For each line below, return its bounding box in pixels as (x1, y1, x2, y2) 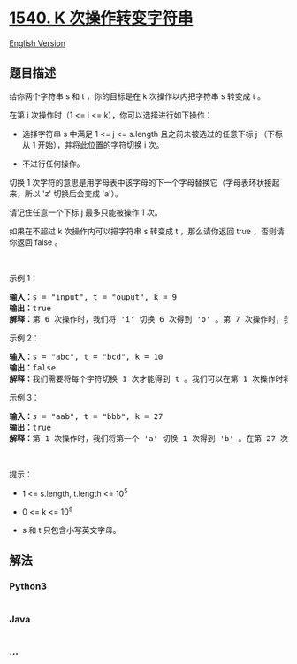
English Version (9, 37, 66, 49)
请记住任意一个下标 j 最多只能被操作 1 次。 (9, 207, 163, 218)
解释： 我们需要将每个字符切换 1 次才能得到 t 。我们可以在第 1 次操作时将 (9, 373, 292, 384)
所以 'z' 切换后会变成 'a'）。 (24, 187, 124, 199)
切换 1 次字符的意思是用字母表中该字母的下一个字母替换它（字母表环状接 (9, 177, 272, 187)
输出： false (9, 363, 57, 372)
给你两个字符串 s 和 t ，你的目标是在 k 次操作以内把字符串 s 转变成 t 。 (9, 90, 265, 102)
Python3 (9, 580, 47, 592)
